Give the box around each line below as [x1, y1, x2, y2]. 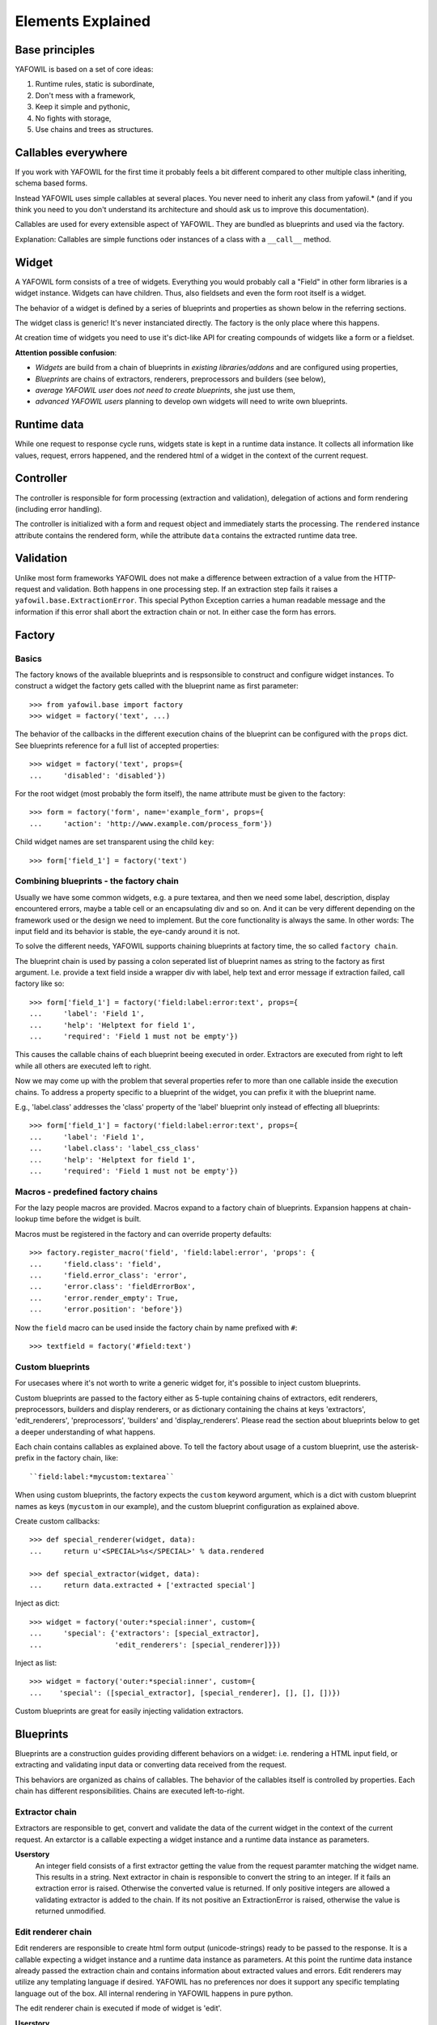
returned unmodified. [35, 1906, 107, 1916]
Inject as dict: [15, 1598, 60, 1608]
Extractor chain [15, 1806, 77, 1818]
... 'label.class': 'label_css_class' [29, 1144, 201, 1153]
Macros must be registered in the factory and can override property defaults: [15, 1229, 272, 1238]
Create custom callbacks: [15, 1516, 100, 1526]
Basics [15, 653, 42, 664]
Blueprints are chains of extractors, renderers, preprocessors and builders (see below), [35, 373, 326, 384]
